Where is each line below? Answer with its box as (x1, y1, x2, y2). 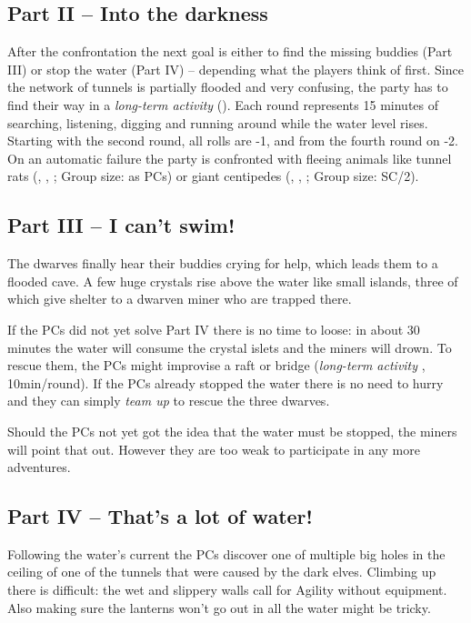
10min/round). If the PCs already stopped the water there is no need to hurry (7, 373, 444, 392)
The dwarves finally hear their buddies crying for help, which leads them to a (7, 254, 438, 273)
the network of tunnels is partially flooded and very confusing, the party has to (7, 77, 448, 96)
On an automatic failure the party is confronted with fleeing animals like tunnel (7, 148, 452, 167)
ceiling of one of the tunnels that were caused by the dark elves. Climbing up (7, 562, 436, 581)
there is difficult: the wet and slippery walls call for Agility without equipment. (7, 580, 447, 599)
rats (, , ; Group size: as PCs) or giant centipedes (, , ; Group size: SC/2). (7, 166, 419, 186)
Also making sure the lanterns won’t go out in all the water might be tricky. (7, 598, 431, 617)
